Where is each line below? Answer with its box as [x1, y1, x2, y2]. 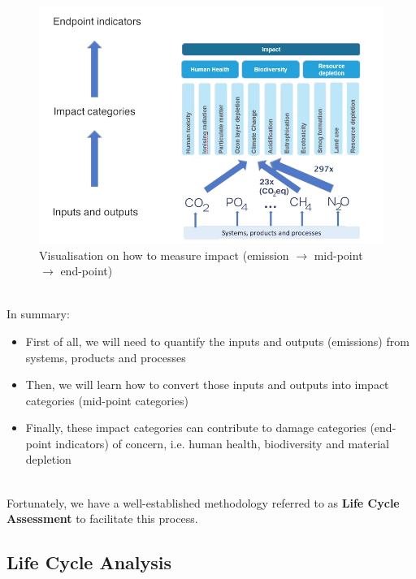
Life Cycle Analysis [6, 550, 172, 575]
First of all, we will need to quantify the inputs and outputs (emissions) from [25, 332, 409, 349]
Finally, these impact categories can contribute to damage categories [25, 419, 366, 436]
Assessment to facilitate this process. [6, 510, 198, 527]
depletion [25, 451, 71, 468]
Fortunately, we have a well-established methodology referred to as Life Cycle [6, 494, 400, 511]
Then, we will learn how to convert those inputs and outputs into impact [25, 376, 389, 393]
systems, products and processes [25, 348, 186, 365]
